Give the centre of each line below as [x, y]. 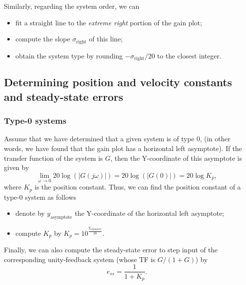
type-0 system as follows [40, 197]
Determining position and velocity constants [118, 82]
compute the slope [43, 39]
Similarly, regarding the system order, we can [72, 6]
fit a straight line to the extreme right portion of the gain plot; [109, 22]
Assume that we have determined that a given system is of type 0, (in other [117, 139]
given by [17, 167]
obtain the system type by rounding [69, 55]
